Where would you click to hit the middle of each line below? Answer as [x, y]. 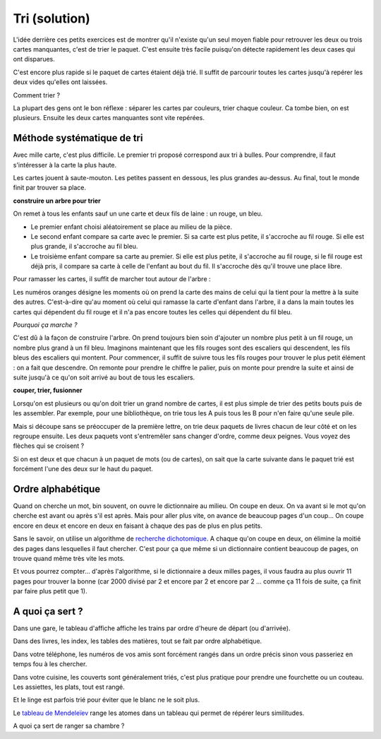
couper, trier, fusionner [48, 390]
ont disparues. [34, 59]
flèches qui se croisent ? [49, 446]
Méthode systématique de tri [78, 138]
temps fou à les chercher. [50, 664]
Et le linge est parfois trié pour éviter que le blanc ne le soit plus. [107, 700]
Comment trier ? [37, 95]
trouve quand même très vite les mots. [69, 558]
